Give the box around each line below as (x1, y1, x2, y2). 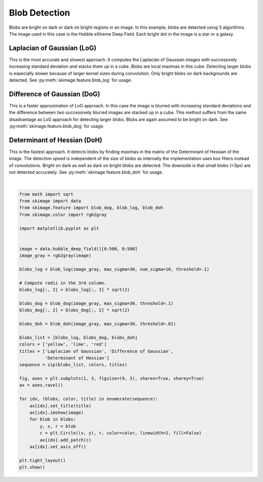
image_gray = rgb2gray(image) (19, 253, 92, 259)
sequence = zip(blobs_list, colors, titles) (19, 362, 128, 368)
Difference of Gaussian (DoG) (9, 90, 100, 98)
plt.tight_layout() (19, 458, 66, 463)
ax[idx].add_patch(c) (39, 437, 92, 442)
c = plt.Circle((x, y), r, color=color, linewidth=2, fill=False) (39, 430, 202, 436)
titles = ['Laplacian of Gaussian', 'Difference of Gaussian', (19, 348, 174, 354)
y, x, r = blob (39, 423, 76, 429)
